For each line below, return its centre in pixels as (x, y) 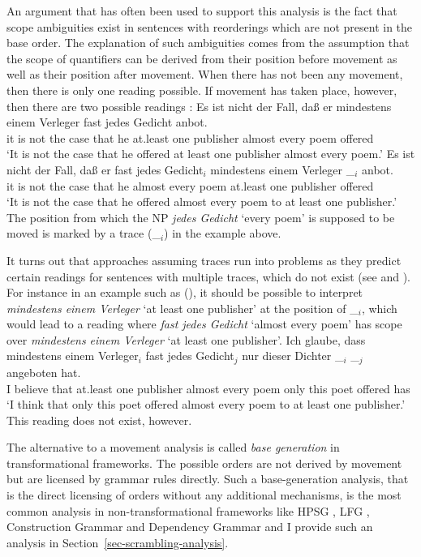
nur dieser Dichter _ (293, 356)
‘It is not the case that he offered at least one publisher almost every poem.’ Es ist (211, 154)
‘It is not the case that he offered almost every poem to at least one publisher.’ (202, 201)
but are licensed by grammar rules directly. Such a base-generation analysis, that (208, 479)
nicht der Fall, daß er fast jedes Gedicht (105, 169)
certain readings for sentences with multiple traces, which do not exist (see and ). (208, 276)
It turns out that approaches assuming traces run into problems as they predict (204, 260)
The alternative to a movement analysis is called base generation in (173, 447)
